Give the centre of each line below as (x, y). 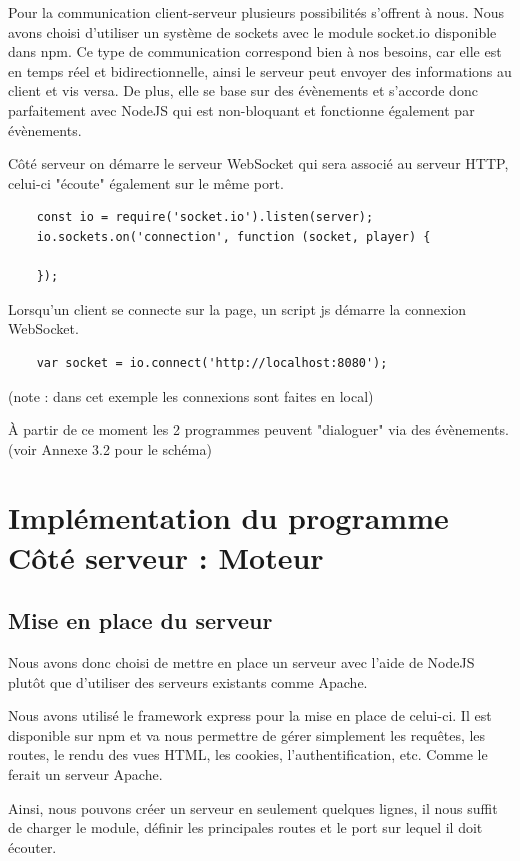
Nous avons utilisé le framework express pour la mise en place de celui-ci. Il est (250, 715)
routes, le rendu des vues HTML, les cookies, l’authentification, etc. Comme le (248, 754)
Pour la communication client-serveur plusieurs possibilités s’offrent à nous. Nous (256, 12)
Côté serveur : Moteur (166, 556)
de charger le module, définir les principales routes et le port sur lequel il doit (245, 827)
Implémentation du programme (228, 517)
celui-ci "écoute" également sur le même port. (146, 182)
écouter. (32, 846)
